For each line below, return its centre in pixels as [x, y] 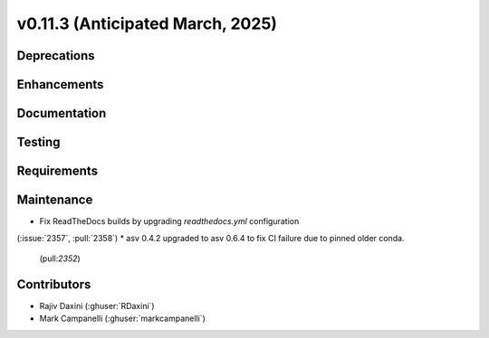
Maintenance [55, 200]
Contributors [54, 284]
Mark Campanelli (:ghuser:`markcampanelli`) [122, 319]
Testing [38, 142]
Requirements [58, 171]
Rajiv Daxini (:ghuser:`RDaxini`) [97, 305]
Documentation [62, 113]
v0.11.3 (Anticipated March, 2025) [147, 23]
